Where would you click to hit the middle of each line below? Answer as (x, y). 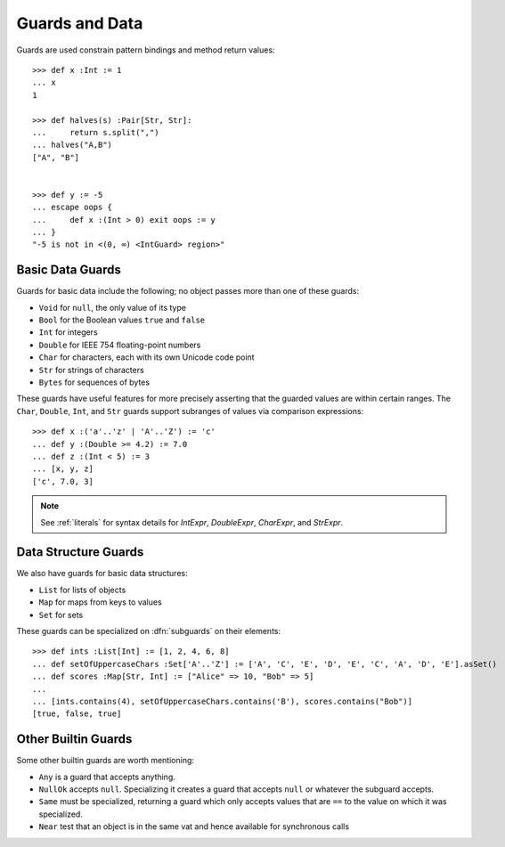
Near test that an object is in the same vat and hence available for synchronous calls (194, 827)
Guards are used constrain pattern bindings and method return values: (146, 50)
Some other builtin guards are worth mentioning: (106, 761)
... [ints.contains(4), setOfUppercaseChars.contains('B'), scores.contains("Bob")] (223, 701)
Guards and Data (80, 23)
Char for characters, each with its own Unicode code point (147, 357)
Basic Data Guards (69, 270)
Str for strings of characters (91, 370)
